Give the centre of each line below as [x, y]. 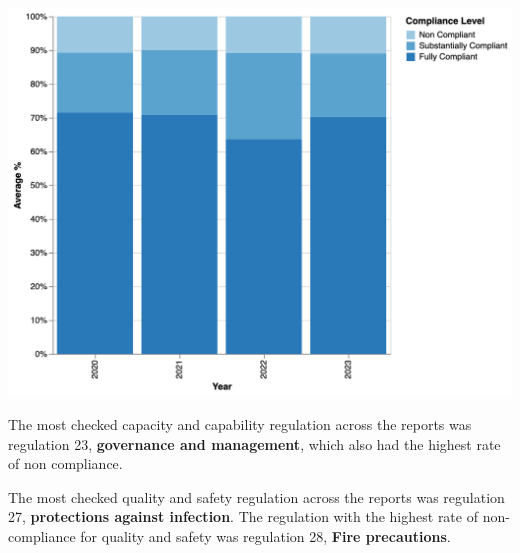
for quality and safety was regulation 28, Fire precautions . [265, 535]
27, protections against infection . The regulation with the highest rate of [243, 516]
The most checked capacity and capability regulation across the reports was [240, 423]
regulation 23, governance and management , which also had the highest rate [254, 443]
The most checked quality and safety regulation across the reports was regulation [256, 496]
